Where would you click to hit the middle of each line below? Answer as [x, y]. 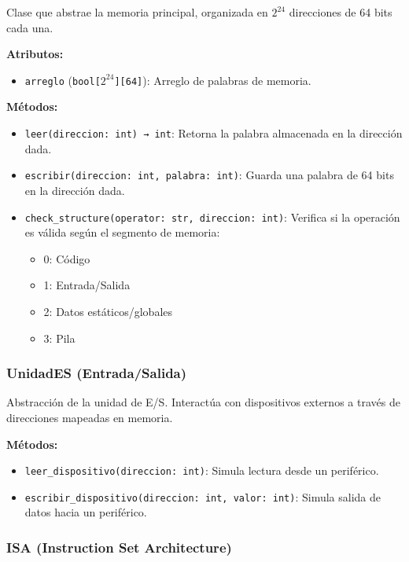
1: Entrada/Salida [87, 285]
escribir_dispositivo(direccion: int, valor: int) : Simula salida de [203, 496]
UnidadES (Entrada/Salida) [97, 373]
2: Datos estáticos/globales [108, 311]
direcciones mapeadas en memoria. [90, 417]
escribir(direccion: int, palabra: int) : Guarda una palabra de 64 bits [209, 175]
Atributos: [35, 54]
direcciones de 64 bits [341, 12]
